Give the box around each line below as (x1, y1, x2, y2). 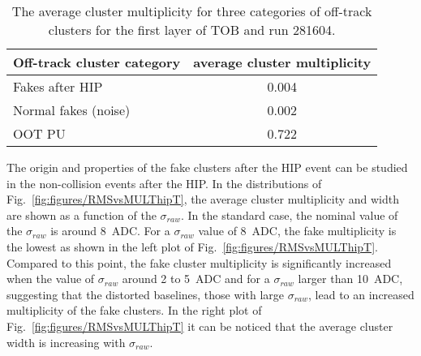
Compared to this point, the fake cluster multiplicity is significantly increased (6, 254, 392, 271)
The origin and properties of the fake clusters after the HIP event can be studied (6, 159, 408, 175)
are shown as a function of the (6, 206, 157, 223)
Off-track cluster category (13, 53, 181, 71)
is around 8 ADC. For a (50, 222, 170, 239)
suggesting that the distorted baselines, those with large (6, 285, 284, 302)
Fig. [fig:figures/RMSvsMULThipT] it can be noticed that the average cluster (6, 317, 393, 334)
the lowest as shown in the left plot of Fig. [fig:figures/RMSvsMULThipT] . (6, 238, 378, 255)
